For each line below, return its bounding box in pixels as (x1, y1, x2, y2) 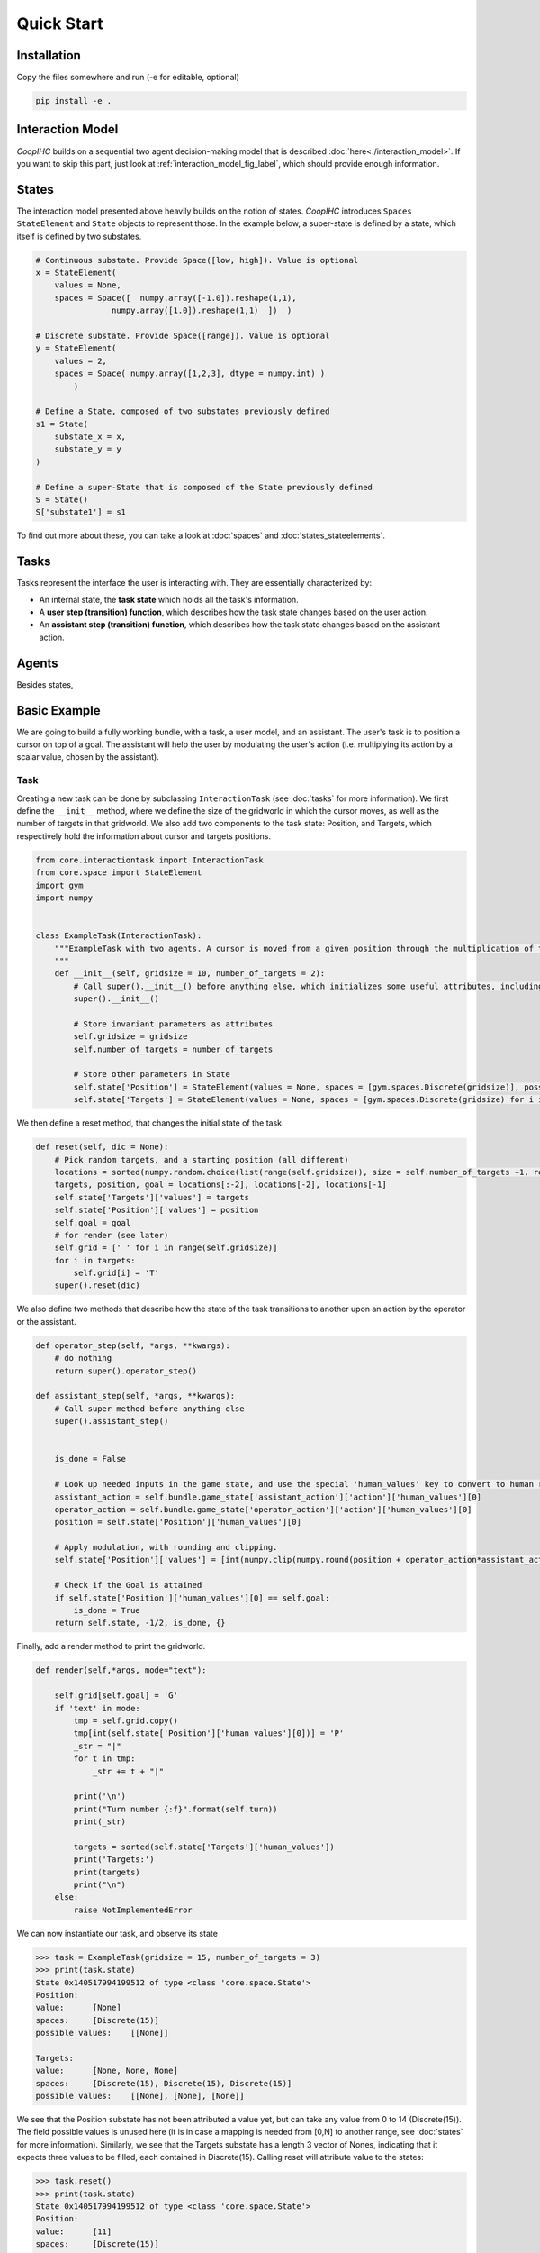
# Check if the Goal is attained (54, 1580, 202, 1591)
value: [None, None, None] (35, 2066, 179, 2076)
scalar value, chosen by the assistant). (16, 752, 159, 762)
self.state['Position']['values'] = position (54, 1205, 259, 1216)
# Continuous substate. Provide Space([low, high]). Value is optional (35, 255, 359, 265)
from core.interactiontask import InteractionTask (35, 854, 265, 865)
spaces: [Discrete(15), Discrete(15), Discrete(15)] (35, 2078, 292, 2088)
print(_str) (73, 1817, 126, 1827)
